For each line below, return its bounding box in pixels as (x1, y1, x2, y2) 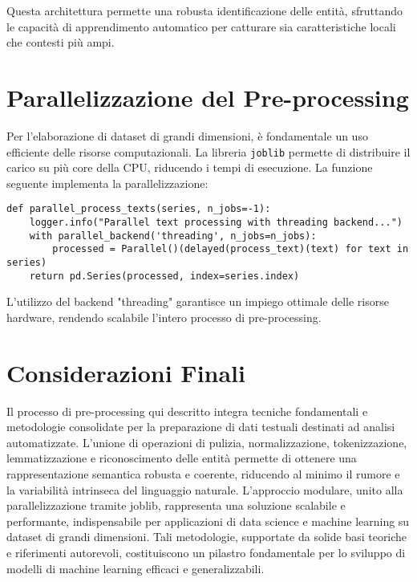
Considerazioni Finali (6, 356, 245, 389)
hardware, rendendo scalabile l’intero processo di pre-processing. (6, 308, 322, 325)
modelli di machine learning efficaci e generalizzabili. (6, 560, 265, 576)
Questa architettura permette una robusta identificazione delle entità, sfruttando (6, 2, 403, 18)
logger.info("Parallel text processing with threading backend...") (29, 217, 403, 228)
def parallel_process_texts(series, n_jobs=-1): (6, 203, 271, 215)
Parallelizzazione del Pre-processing (6, 80, 409, 113)
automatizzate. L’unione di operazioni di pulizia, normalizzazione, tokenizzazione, (6, 433, 407, 450)
